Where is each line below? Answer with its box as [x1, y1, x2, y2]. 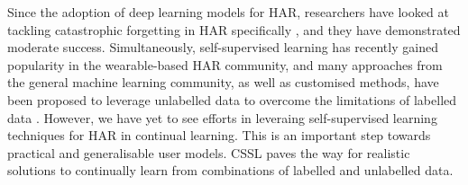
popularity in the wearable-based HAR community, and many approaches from [7, 55, 443, 74]
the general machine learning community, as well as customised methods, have [7, 73, 439, 92]
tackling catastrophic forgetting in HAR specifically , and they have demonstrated [7, 20, 461, 39]
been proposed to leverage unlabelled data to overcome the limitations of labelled [7, 90, 457, 109]
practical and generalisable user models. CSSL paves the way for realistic [7, 143, 410, 162]
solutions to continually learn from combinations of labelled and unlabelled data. [7, 161, 454, 180]
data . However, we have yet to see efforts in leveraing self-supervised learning [7, 108, 437, 127]
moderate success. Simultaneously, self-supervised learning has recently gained [7, 38, 438, 57]
